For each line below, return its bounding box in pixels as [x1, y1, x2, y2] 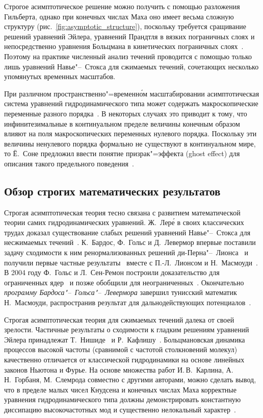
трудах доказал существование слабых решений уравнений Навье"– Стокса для [4, 227, 251, 237]
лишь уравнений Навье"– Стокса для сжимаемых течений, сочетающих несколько [4, 61, 259, 71]
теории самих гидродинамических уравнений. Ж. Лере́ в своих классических [4, 217, 244, 228]
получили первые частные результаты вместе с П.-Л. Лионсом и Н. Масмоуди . [4, 257, 258, 267]
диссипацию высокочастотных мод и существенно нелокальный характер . [4, 404, 236, 414]
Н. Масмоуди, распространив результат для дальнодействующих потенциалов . [4, 297, 251, 308]
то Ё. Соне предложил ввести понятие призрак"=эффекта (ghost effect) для [4, 148, 240, 159]
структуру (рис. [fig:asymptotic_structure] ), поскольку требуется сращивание [4, 21, 246, 32]
